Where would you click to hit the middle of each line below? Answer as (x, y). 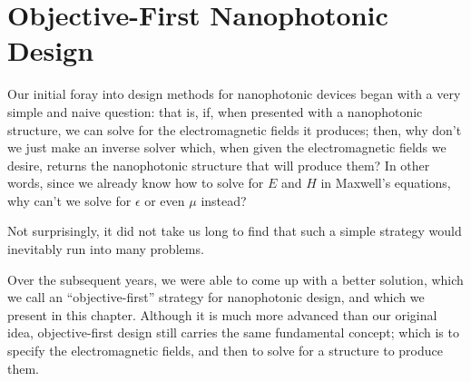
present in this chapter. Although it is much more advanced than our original (222, 314)
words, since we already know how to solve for (136, 183)
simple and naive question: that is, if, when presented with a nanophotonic (215, 111)
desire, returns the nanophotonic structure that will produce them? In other (219, 165)
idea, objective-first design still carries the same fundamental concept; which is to (233, 332)
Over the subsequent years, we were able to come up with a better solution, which (235, 279)
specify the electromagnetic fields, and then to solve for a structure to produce (225, 351)
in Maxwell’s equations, (386, 183)
